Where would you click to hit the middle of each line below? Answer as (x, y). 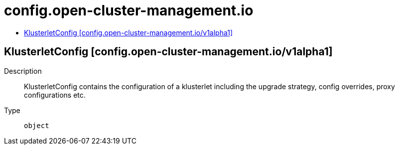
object (37, 125)
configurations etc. (55, 95)
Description (23, 71)
